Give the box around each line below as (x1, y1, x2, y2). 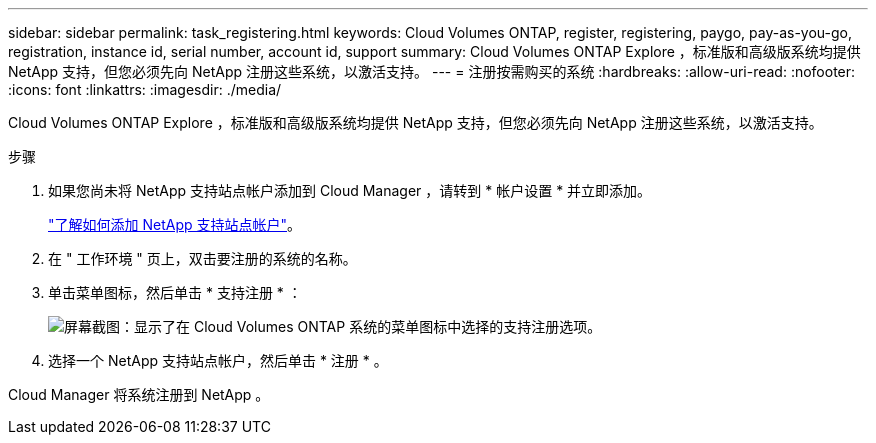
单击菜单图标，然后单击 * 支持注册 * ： (48, 284, 302, 301)
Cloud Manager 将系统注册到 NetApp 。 (8, 386, 270, 403)
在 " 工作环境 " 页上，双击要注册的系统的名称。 (48, 250, 357, 267)
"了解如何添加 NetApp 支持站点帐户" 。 (48, 216, 302, 233)
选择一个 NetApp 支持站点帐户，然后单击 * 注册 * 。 (48, 352, 388, 369)
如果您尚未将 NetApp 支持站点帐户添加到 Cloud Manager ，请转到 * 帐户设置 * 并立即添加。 (48, 182, 652, 199)
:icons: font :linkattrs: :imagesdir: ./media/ (8, 81, 282, 98)
